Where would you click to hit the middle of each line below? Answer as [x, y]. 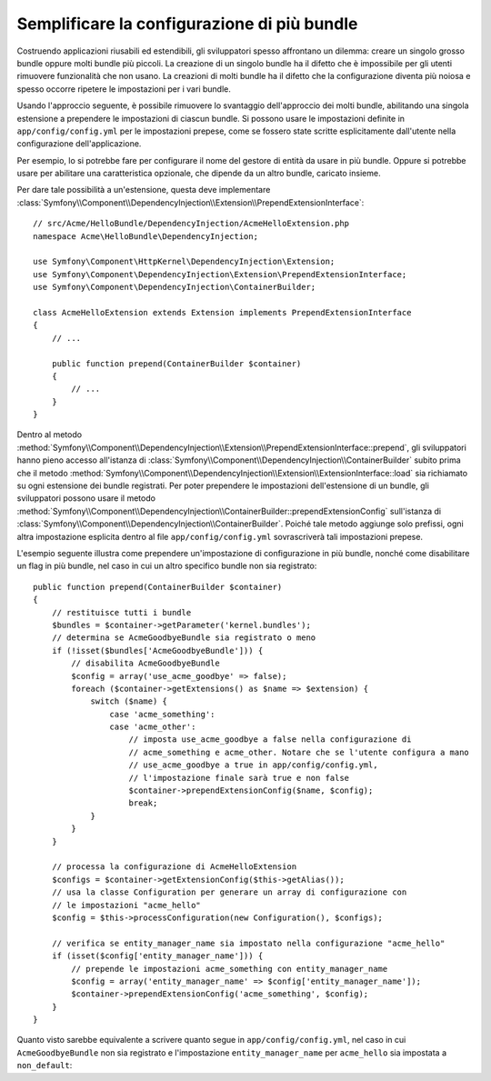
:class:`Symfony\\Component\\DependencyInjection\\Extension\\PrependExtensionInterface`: [190, 202]
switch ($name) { [129, 701]
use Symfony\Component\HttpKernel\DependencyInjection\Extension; [184, 262]
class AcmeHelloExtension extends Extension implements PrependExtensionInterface [222, 312]
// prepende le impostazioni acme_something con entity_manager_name [230, 969]
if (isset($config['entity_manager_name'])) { [157, 956]
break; [143, 803]
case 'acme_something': [162, 714]
